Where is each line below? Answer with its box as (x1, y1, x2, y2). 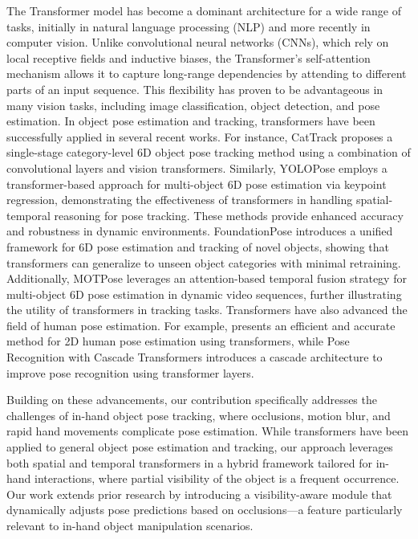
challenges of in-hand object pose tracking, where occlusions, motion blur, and (6, 406, 391, 423)
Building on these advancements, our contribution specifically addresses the (6, 391, 377, 408)
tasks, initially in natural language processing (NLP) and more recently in (6, 18, 371, 35)
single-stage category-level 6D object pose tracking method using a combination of (6, 144, 411, 161)
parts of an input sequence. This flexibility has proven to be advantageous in (6, 80, 384, 97)
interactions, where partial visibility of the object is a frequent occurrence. (34, 470, 400, 487)
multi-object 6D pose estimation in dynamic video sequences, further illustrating (6, 285, 402, 302)
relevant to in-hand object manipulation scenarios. (6, 517, 254, 533)
